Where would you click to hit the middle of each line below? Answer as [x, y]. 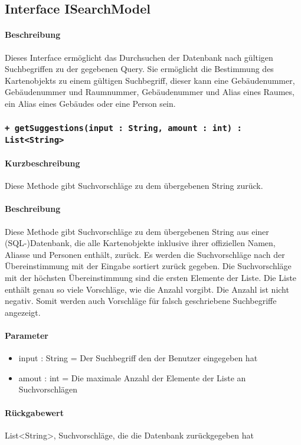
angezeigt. [23, 312]
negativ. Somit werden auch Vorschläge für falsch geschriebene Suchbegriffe [141, 301]
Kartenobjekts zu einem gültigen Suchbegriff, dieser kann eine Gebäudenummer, [150, 80]
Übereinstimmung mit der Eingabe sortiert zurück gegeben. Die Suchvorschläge [148, 266]
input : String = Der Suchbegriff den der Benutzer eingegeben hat [138, 358]
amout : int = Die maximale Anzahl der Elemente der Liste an [132, 377]
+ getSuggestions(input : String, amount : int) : [123, 128]
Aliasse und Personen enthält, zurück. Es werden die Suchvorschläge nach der [145, 254]
